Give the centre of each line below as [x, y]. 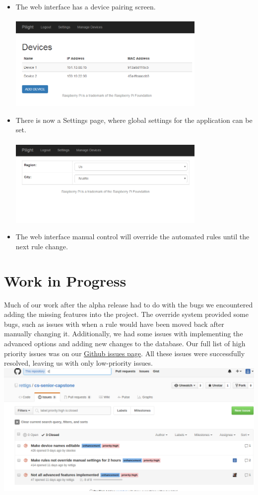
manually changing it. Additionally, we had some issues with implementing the [124, 334]
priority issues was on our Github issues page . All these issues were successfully [125, 353]
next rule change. [42, 246]
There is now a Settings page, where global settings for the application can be [134, 120]
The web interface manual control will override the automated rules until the [132, 237]
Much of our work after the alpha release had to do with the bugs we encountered [129, 304]
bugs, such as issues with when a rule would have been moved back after [114, 324]
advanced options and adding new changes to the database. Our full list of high [125, 343]
